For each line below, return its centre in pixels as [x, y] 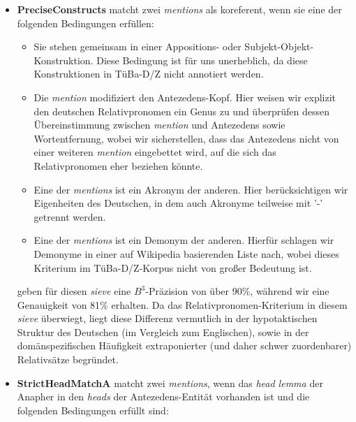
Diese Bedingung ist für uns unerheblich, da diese [202, 60]
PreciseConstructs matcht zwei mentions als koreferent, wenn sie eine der [179, 9]
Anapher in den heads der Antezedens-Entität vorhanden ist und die [163, 396]
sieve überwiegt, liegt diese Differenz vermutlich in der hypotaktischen [167, 318]
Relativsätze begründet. [68, 359]
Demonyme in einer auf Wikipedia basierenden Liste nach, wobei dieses [186, 253]
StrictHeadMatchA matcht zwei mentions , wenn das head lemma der [170, 383]
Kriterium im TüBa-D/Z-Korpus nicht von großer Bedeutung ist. [173, 267]
